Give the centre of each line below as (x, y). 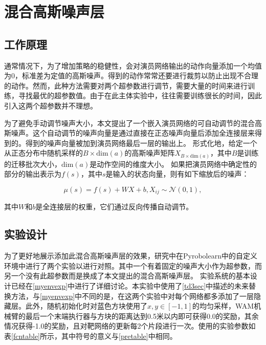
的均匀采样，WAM (223, 306)
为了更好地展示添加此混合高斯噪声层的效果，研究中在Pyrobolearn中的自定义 (131, 256)
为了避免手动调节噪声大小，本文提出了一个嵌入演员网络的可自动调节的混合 (129, 123)
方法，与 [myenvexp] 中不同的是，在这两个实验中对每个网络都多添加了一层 (132, 296)
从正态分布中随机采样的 (43, 153)
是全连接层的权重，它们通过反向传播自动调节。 (114, 207)
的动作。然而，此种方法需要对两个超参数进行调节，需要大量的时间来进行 (126, 85)
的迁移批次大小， (33, 164)
